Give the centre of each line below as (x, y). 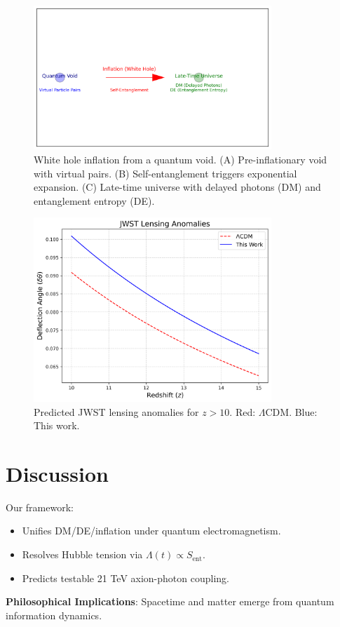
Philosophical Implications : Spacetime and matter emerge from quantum (170, 601)
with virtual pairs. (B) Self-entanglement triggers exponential (165, 173)
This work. (57, 425)
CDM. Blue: (291, 411)
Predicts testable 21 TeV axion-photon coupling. (125, 578)
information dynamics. (54, 615)
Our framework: (40, 507)
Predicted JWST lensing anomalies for (116, 411)
